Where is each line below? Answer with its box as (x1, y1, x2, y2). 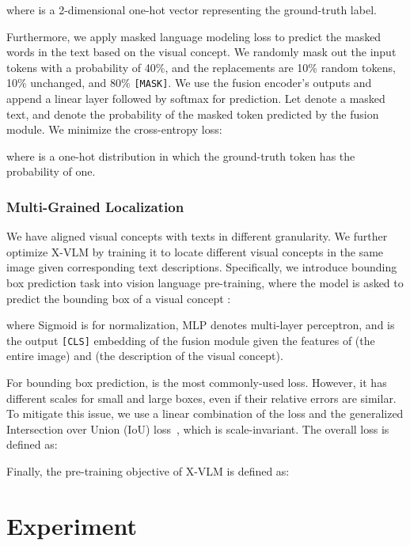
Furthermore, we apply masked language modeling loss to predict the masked (6, 28, 382, 44)
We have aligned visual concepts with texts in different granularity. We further (6, 228, 388, 245)
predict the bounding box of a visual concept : (6, 290, 231, 306)
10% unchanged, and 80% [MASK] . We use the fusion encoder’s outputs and (6, 74, 372, 91)
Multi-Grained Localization (6, 196, 184, 216)
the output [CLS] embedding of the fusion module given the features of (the (6, 332, 375, 348)
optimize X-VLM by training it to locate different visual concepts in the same (6, 243, 384, 260)
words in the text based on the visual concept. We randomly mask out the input (6, 44, 397, 60)
